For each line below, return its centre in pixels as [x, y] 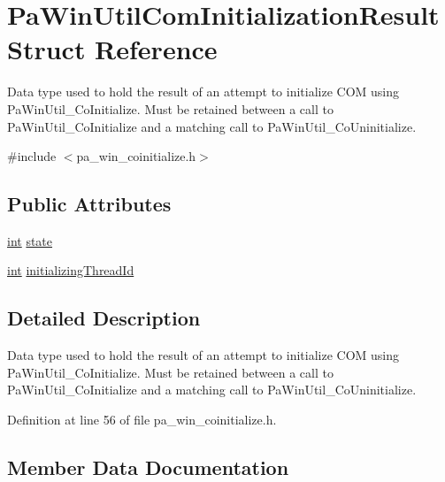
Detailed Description [104, 318]
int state [30, 240]
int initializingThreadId [71, 270]
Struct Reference [112, 49]
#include [32, 156]
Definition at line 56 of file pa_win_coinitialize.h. [142, 420]
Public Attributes [89, 204]
